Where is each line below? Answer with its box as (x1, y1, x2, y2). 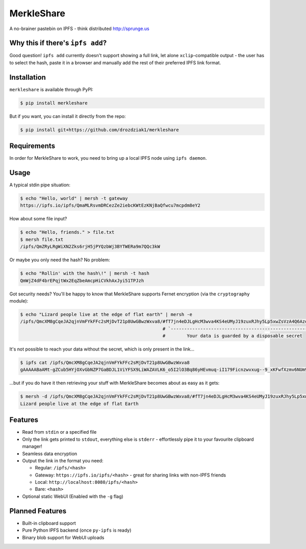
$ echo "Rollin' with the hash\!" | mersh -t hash (20, 270, 150, 277)
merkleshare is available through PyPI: (9, 86, 94, 92)
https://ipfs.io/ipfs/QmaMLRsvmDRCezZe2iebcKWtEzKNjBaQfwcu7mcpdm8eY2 (20, 203, 201, 209)
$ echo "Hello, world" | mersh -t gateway (20, 195, 128, 202)
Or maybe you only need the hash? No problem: (9, 257, 110, 263)
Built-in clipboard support (22, 520, 76, 526)
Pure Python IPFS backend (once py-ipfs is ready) (22, 527, 132, 533)
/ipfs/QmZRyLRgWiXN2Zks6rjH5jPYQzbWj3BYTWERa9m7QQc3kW (20, 244, 160, 249)
